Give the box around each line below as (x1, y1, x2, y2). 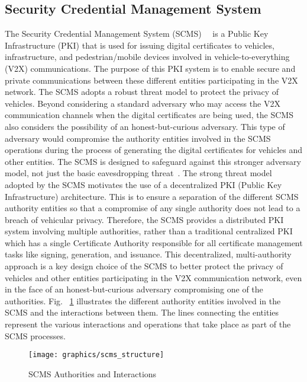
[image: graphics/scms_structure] (28, 351, 164, 359)
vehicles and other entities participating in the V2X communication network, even (5, 271, 302, 284)
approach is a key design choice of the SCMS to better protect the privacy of (5, 260, 283, 272)
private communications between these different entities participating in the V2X (5, 74, 298, 86)
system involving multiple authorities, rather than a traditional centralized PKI (5, 225, 293, 237)
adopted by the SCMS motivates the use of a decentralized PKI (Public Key (5, 178, 282, 190)
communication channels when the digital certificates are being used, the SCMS (5, 109, 293, 121)
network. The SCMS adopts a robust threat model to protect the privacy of (5, 85, 279, 98)
